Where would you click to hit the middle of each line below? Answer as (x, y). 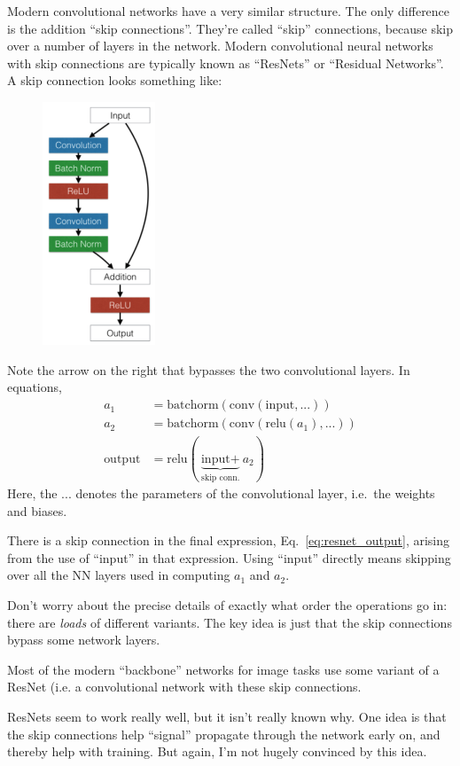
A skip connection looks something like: (115, 80)
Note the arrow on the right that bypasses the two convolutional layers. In (209, 369)
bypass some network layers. (84, 640)
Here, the (32, 493)
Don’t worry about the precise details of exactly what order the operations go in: (227, 605)
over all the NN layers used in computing (119, 575)
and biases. (37, 510)
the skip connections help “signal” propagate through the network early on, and (224, 734)
